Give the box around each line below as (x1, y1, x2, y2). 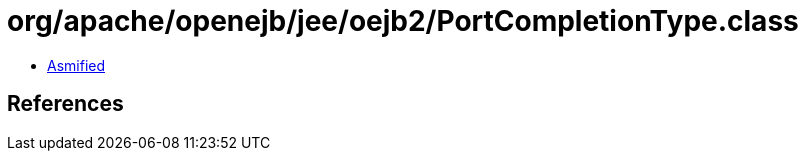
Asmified (47, 56, 106, 74)
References (7, 91, 124, 117)
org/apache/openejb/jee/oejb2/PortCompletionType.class (7, 4, 799, 38)
